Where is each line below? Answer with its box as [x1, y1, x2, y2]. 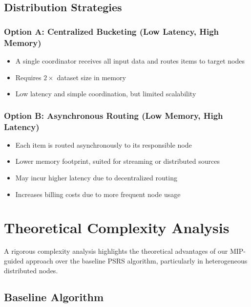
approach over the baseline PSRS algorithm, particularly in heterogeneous [26, 255, 248, 265]
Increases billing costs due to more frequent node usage [15, 189, 181, 199]
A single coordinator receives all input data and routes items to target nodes [15, 55, 245, 66]
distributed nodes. [4, 265, 58, 275]
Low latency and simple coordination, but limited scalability [15, 88, 196, 99]
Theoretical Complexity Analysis [4, 218, 230, 238]
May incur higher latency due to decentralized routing [15, 173, 177, 183]
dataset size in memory [57, 72, 126, 82]
